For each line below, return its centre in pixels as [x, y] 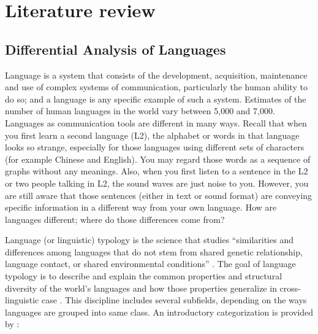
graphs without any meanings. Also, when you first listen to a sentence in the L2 [157, 171]
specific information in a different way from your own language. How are [141, 207]
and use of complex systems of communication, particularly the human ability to [156, 87]
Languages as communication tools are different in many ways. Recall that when [156, 122]
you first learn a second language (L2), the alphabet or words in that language [152, 135]
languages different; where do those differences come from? [115, 219]
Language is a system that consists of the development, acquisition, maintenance [156, 75]
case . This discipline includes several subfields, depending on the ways [174, 300]
